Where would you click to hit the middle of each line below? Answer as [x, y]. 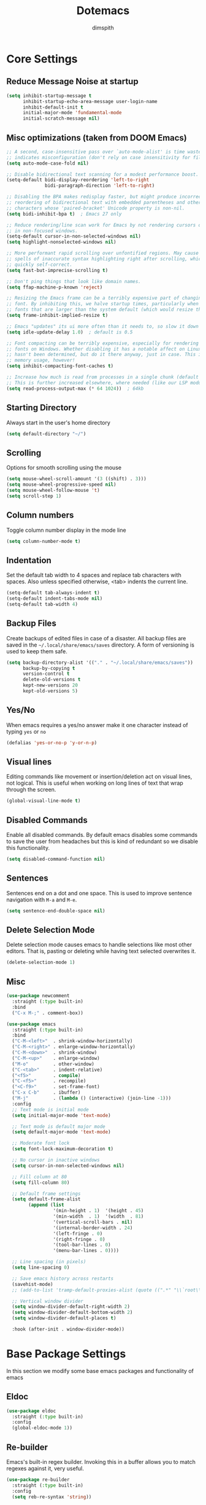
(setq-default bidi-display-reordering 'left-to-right [78, 180]
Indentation [29, 560]
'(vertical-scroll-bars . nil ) [93, 1222]
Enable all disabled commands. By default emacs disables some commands [102, 835]
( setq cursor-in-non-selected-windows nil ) [68, 1165]
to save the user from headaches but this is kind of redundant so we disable [102, 841]
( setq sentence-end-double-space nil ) [56, 911]
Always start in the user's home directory [58, 422]
